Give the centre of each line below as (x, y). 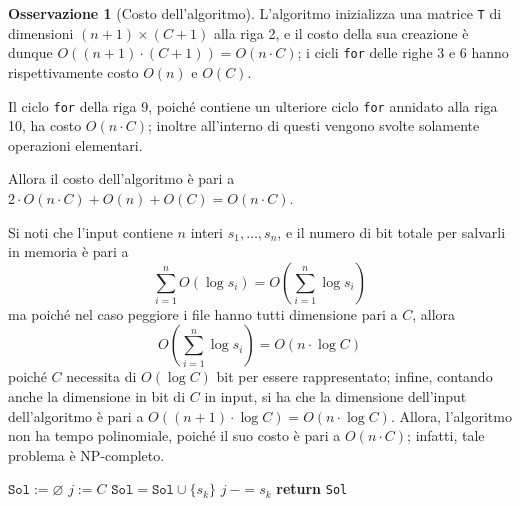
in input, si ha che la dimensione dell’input (335, 395)
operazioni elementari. (75, 144)
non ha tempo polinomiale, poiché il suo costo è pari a (174, 435)
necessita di (101, 376)
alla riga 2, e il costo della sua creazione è (341, 32)
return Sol (312, 488)
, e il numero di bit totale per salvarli (391, 231)
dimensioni (41, 32)
